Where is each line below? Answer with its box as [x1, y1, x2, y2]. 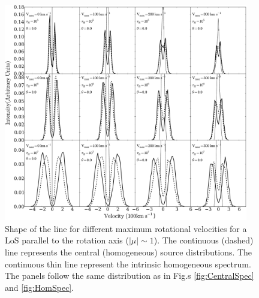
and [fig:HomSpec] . [5, 281, 74, 293]
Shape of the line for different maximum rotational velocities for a [5, 222, 247, 234]
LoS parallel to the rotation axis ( [5, 234, 129, 246]
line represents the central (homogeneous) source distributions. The [5, 245, 252, 258]
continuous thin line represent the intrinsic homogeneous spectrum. [5, 257, 251, 270]
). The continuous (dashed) [153, 234, 254, 246]
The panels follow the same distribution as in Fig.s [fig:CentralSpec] [5, 269, 254, 282]
